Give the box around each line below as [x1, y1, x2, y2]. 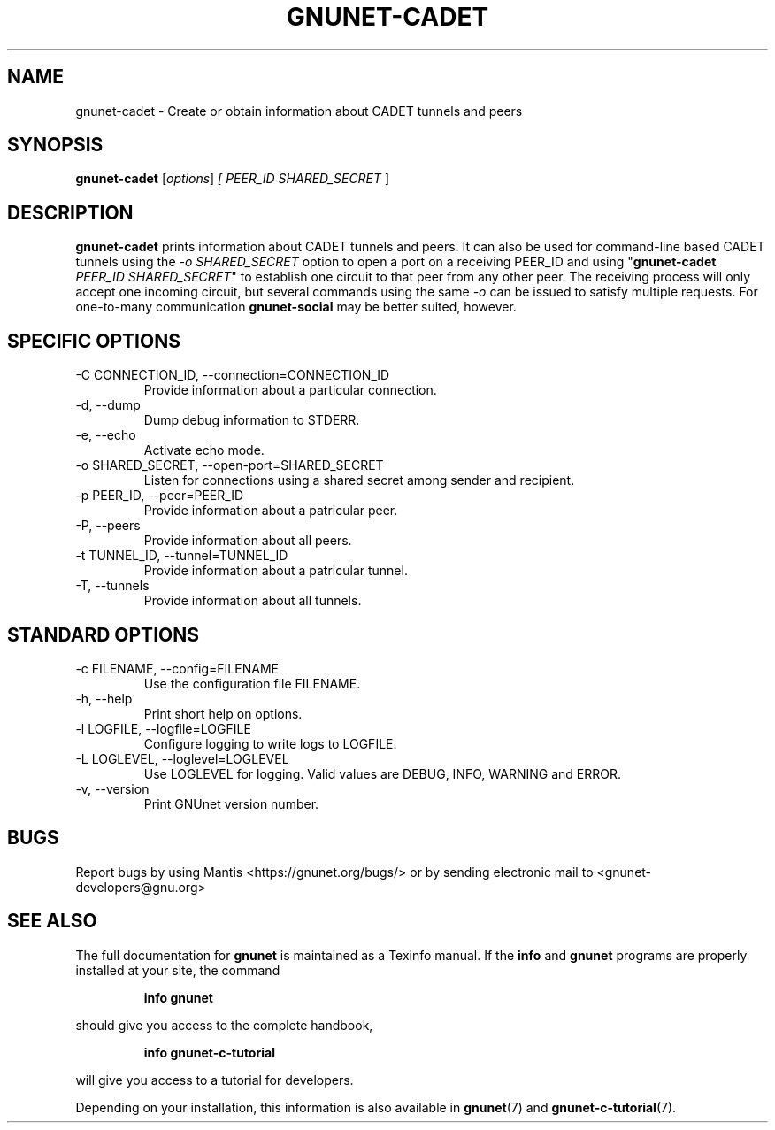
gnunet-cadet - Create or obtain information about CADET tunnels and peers [75, 103, 523, 119]
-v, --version [75, 780, 150, 796]
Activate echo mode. [143, 442, 265, 458]
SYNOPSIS [7, 134, 104, 157]
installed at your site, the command [75, 962, 280, 978]
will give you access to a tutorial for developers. [75, 1072, 354, 1088]
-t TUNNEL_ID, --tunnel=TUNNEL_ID [75, 548, 288, 564]
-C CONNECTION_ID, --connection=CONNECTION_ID [75, 367, 390, 383]
